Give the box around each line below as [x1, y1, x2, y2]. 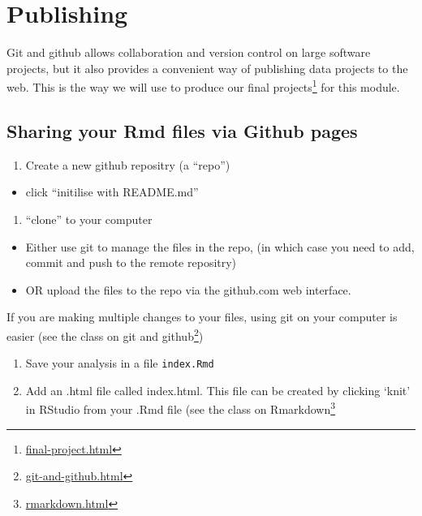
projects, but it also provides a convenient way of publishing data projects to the [6, 59, 408, 76]
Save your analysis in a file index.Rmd [25, 355, 214, 372]
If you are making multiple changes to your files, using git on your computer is [6, 308, 398, 325]
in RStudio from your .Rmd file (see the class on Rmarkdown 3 [25, 398, 336, 418]
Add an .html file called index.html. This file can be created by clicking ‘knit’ [25, 381, 411, 398]
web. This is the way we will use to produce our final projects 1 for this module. [6, 76, 400, 95]
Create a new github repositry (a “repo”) [25, 156, 230, 173]
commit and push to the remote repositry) [25, 254, 237, 271]
